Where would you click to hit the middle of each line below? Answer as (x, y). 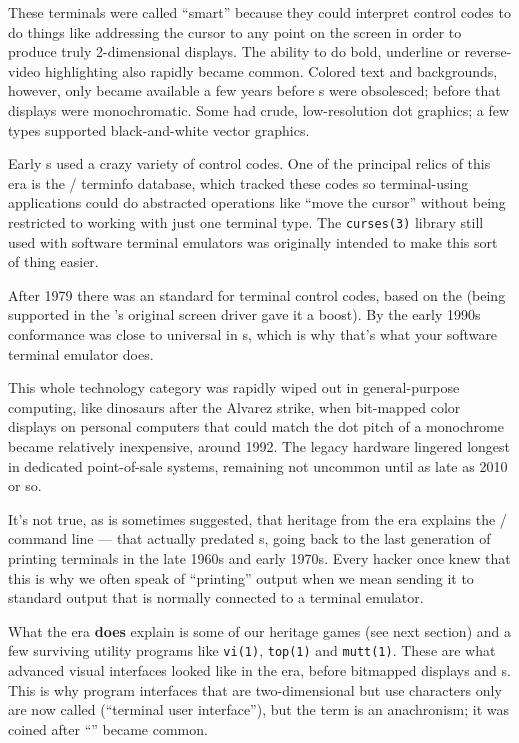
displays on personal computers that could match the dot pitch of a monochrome (256, 426)
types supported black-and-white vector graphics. (159, 129)
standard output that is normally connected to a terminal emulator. (216, 597)
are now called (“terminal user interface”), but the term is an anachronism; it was (259, 709)
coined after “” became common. (108, 728)
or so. (25, 485)
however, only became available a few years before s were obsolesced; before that (254, 90)
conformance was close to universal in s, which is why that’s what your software (253, 333)
